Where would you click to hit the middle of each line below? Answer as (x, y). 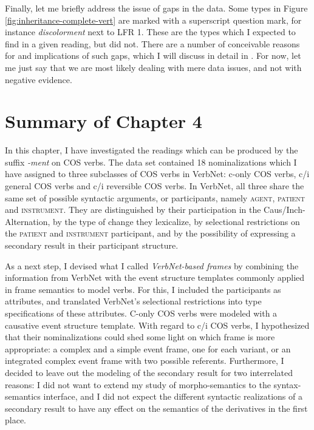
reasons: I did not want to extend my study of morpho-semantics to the (138, 384)
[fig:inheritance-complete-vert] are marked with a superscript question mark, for (153, 20)
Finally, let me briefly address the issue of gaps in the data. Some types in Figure (156, 8)
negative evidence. (39, 79)
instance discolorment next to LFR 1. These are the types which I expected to (150, 32)
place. (15, 420)
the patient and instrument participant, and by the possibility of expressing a (150, 233)
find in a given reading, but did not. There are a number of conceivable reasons (152, 43)
